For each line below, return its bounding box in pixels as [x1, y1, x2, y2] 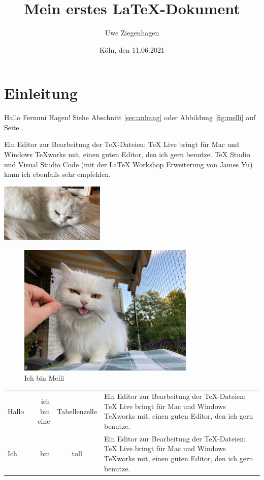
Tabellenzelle [57, 405, 97, 416]
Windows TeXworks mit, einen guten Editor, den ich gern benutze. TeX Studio [4, 149, 250, 160]
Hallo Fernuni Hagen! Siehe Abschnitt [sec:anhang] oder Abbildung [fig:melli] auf [4, 112, 256, 123]
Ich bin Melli [24, 372, 64, 383]
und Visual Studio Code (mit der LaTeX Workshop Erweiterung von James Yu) [4, 159, 253, 169]
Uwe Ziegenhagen [105, 27, 159, 38]
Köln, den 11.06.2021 [100, 44, 164, 55]
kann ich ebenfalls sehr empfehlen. [4, 169, 111, 179]
